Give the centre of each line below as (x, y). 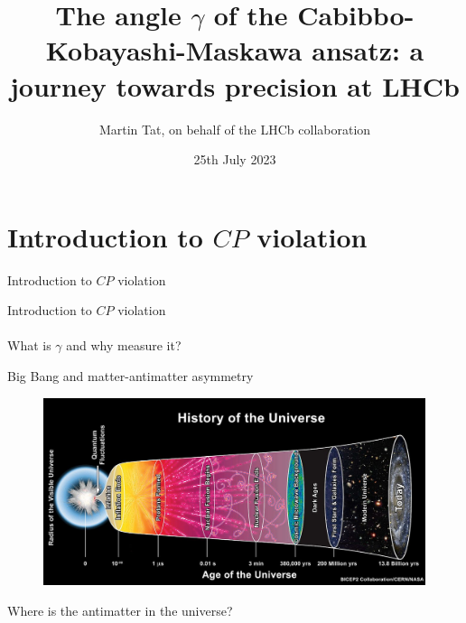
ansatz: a (368, 50)
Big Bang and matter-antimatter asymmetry (130, 376)
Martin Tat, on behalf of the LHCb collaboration (235, 129)
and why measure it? (124, 345)
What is (29, 345)
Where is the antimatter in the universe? (120, 611)
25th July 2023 (235, 159)
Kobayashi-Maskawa (174, 50)
